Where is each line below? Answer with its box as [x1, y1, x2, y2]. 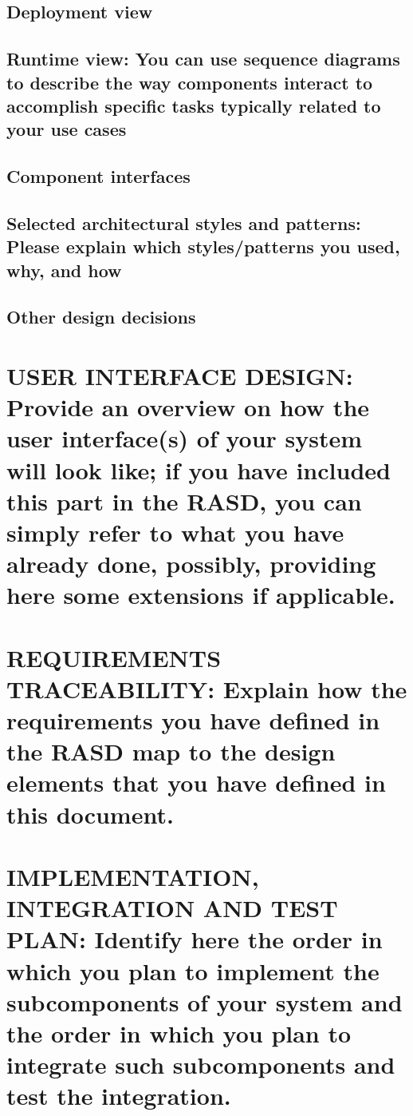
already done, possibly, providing [6, 547, 376, 580]
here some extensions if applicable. [6, 578, 395, 611]
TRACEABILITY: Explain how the [6, 672, 407, 705]
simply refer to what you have [6, 515, 344, 548]
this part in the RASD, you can [6, 484, 362, 517]
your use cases [6, 117, 127, 141]
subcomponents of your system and [6, 985, 403, 1018]
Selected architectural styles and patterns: [6, 210, 361, 235]
